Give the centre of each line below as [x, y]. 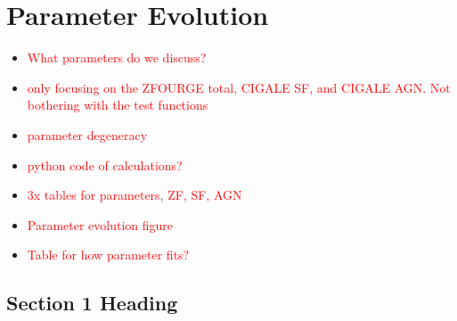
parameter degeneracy [87, 134]
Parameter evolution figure [100, 224]
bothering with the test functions [118, 105]
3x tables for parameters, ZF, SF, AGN [135, 195]
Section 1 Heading [92, 303]
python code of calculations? [105, 165]
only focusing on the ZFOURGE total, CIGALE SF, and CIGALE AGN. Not [239, 87]
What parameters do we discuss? [117, 58]
